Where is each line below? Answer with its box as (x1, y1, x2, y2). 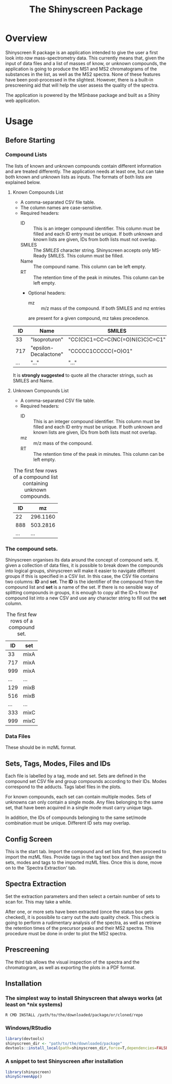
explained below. (5, 179, 41, 185)
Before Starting (5, 136, 55, 145)
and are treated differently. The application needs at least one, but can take (5, 168, 164, 174)
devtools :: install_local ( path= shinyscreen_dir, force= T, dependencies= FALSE (5, 1046, 168, 1051)
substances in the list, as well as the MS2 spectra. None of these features (5, 71, 161, 77)
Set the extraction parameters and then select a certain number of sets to (5, 893, 160, 899)
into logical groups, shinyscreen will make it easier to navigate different (5, 568, 155, 574)
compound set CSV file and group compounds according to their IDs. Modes (5, 778, 167, 785)
